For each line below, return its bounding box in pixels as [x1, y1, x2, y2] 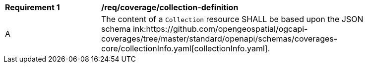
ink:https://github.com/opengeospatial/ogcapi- [132, 24, 308, 34]
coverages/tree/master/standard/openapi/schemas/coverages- [101, 34, 338, 44]
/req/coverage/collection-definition [101, 2, 239, 12]
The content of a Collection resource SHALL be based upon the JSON [101, 14, 364, 24]
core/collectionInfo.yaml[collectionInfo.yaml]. [101, 44, 270, 53]
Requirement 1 [5, 2, 60, 12]
